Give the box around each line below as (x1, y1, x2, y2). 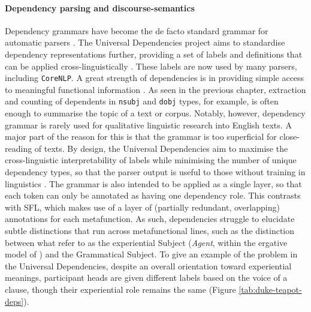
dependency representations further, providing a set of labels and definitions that (5, 47, 303, 60)
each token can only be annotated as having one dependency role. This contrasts (5, 189, 301, 202)
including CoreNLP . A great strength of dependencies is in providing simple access (5, 71, 304, 84)
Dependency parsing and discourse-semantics (5, 1, 195, 14)
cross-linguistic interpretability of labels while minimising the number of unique (5, 154, 297, 166)
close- (279, 130, 300, 143)
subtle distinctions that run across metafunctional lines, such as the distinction (5, 224, 295, 237)
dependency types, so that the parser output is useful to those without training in (5, 166, 306, 178)
